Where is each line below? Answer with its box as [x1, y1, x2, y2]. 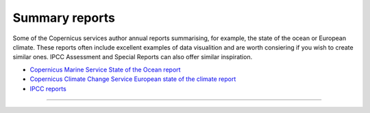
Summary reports [12, 10, 116, 25]
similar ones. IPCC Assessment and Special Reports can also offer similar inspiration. [12, 53, 253, 61]
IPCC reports [29, 84, 66, 93]
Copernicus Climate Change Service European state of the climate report [29, 75, 236, 83]
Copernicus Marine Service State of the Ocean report [29, 65, 181, 74]
